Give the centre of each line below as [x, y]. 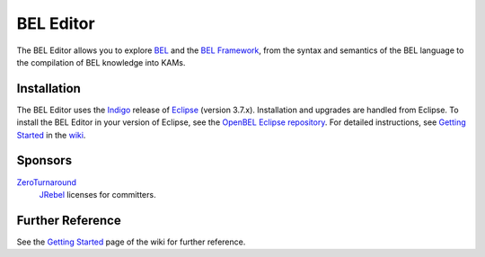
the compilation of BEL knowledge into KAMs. [101, 62]
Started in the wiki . [51, 135]
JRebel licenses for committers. [97, 194]
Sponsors [44, 160]
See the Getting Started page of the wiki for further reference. [131, 242]
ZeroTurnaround [46, 182]
